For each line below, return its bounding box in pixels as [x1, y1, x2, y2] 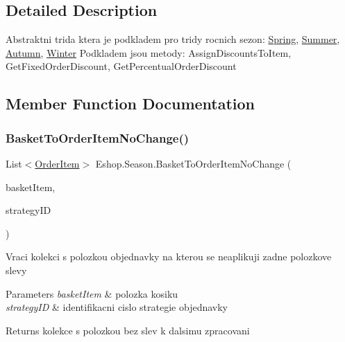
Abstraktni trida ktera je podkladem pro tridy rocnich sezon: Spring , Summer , [6, 32, 340, 46]
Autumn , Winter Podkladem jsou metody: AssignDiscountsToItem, [6, 45, 292, 60]
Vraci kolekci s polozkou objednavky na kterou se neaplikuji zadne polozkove [6, 249, 332, 264]
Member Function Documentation [6, 93, 255, 114]
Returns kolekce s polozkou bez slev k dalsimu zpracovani [6, 323, 250, 337]
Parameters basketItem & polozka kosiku [6, 286, 178, 300]
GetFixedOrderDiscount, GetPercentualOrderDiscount [6, 59, 237, 73]
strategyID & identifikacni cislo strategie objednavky [6, 300, 228, 314]
